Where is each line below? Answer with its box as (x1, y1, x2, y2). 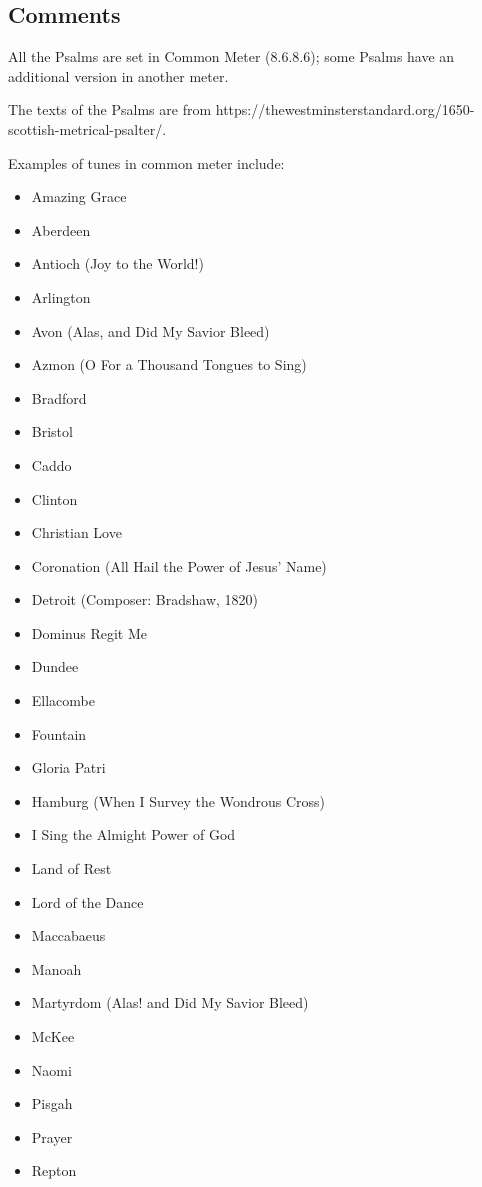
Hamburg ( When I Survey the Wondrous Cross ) (31, 790, 326, 811)
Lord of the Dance (31, 891, 144, 912)
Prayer (31, 1126, 73, 1147)
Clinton (31, 488, 78, 509)
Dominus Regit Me (31, 622, 147, 643)
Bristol (31, 421, 73, 442)
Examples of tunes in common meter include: (8, 152, 285, 173)
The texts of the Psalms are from (8, 99, 212, 120)
